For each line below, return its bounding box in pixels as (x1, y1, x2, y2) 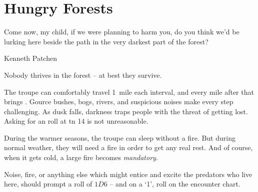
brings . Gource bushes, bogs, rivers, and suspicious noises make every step (4, 96, 233, 107)
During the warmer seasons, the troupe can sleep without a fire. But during (4, 132, 235, 143)
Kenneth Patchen (4, 53, 57, 63)
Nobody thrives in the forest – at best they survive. (4, 69, 162, 80)
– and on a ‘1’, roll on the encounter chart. (109, 179, 240, 189)
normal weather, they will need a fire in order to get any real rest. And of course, (4, 142, 253, 153)
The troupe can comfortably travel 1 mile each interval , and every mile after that (4, 86, 254, 97)
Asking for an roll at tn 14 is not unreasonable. (4, 116, 148, 126)
